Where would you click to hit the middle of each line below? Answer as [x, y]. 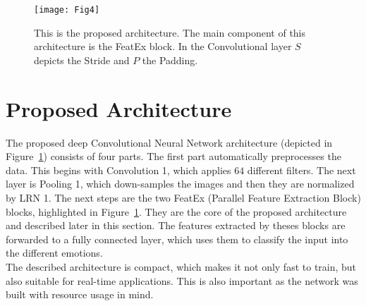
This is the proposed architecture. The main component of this [170, 32]
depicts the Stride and [82, 60]
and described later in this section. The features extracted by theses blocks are [176, 225]
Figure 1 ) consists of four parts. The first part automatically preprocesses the [173, 156]
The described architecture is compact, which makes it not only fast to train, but [181, 266]
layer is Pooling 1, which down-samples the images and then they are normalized [180, 184]
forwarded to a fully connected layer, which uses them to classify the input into [177, 239]
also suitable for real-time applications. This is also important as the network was [182, 280]
